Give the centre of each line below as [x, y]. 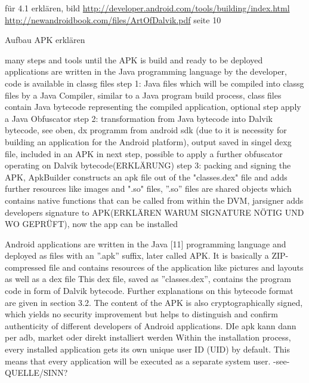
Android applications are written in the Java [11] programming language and [146, 243]
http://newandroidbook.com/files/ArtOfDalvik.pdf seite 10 [113, 19]
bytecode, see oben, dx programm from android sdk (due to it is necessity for [146, 130]
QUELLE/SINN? [36, 373]
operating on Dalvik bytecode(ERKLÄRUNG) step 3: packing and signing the [148, 165]
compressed [26, 267]
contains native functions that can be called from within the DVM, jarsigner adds [154, 200]
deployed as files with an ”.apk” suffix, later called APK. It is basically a [137, 255]
